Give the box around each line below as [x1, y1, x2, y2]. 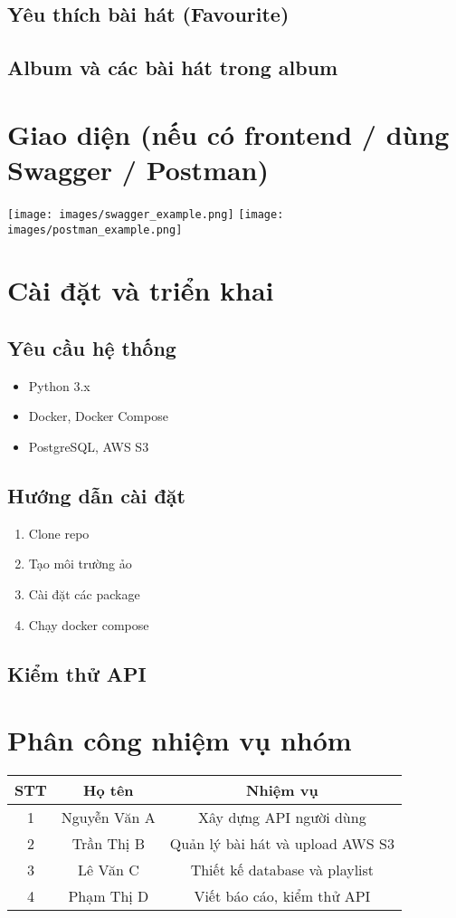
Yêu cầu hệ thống [7, 333, 176, 361]
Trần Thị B [71, 833, 145, 855]
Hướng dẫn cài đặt [7, 481, 185, 509]
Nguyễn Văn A [61, 807, 156, 828]
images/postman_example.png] [7, 223, 183, 236]
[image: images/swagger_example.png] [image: [7, 207, 284, 221]
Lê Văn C [77, 859, 139, 881]
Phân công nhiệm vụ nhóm [7, 722, 352, 759]
